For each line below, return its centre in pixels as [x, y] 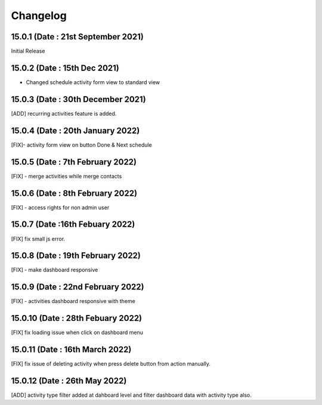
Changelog [39, 16]
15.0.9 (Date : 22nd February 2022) [78, 287]
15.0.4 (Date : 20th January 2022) [75, 130]
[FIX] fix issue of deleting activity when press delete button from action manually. [111, 364]
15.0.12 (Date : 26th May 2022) [69, 381]
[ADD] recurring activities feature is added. [64, 113]
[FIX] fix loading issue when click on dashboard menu [77, 333]
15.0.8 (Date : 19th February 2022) [76, 256]
